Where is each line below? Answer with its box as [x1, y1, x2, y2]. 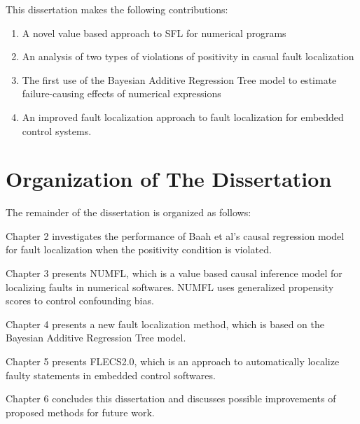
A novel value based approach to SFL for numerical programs [22, 25, 286, 40]
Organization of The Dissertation [6, 164, 332, 193]
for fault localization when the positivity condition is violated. [6, 242, 272, 257]
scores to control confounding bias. [6, 293, 154, 308]
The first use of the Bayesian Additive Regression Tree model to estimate [22, 72, 337, 87]
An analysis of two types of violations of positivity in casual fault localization [22, 49, 354, 64]
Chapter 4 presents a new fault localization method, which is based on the [6, 316, 324, 331]
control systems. [22, 123, 92, 138]
